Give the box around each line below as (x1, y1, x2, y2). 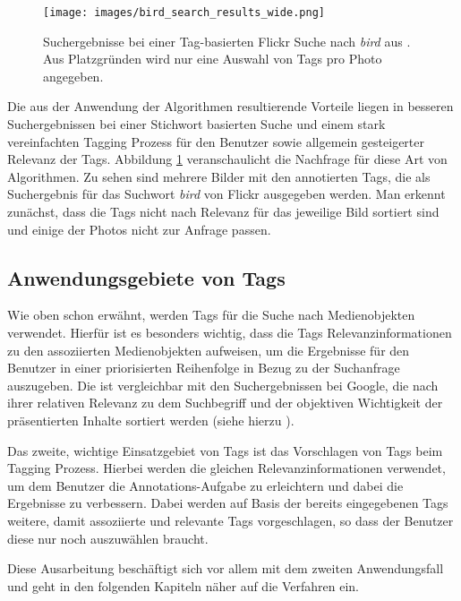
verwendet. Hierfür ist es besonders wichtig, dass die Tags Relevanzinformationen (7, 322, 452, 341)
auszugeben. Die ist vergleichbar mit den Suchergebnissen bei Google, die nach (7, 375, 439, 394)
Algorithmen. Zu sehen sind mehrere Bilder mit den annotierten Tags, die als (7, 167, 431, 185)
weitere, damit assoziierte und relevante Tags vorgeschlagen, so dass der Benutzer (7, 511, 454, 529)
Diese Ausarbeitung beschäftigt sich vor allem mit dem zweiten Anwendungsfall (7, 559, 444, 578)
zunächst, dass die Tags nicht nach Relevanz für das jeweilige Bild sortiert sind (7, 202, 440, 220)
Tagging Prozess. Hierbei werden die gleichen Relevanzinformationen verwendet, (7, 459, 446, 477)
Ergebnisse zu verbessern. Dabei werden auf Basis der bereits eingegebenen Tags (7, 494, 448, 512)
